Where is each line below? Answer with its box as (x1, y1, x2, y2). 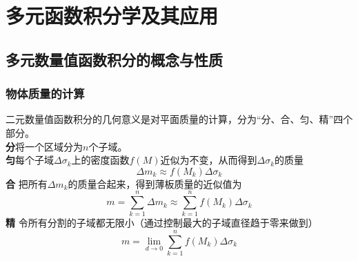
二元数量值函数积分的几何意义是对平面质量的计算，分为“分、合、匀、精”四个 (6, 112, 353, 126)
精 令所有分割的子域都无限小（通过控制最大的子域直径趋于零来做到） (6, 215, 318, 230)
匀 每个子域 (6, 153, 54, 167)
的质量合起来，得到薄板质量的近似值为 (68, 176, 242, 191)
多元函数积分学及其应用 (6, 1, 219, 30)
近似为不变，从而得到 (160, 153, 257, 167)
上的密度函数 (71, 153, 130, 167)
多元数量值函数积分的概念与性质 (6, 48, 223, 70)
